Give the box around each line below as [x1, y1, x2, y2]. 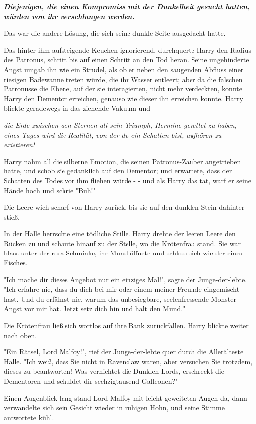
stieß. [4, 211, 20, 222]
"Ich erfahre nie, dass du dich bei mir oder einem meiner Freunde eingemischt [4, 284, 240, 294]
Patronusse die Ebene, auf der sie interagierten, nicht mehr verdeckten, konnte [4, 84, 242, 94]
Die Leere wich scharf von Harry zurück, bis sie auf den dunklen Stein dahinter [4, 202, 245, 212]
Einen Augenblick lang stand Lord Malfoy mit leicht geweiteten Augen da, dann [4, 392, 247, 403]
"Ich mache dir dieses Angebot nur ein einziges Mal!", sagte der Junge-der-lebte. [4, 274, 247, 284]
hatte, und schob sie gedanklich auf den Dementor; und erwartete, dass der [4, 166, 232, 176]
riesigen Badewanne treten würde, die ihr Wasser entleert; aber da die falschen [4, 74, 243, 84]
